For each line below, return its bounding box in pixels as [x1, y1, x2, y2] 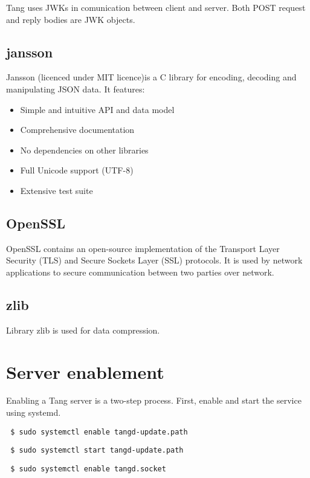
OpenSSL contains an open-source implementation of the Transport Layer [6, 242, 280, 254]
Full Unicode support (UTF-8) [20, 164, 134, 176]
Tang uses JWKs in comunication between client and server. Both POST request [6, 1, 306, 13]
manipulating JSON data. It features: [6, 82, 145, 95]
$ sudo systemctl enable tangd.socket [10, 464, 166, 473]
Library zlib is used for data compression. [6, 323, 160, 336]
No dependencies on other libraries [20, 143, 149, 156]
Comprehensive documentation [20, 123, 135, 136]
